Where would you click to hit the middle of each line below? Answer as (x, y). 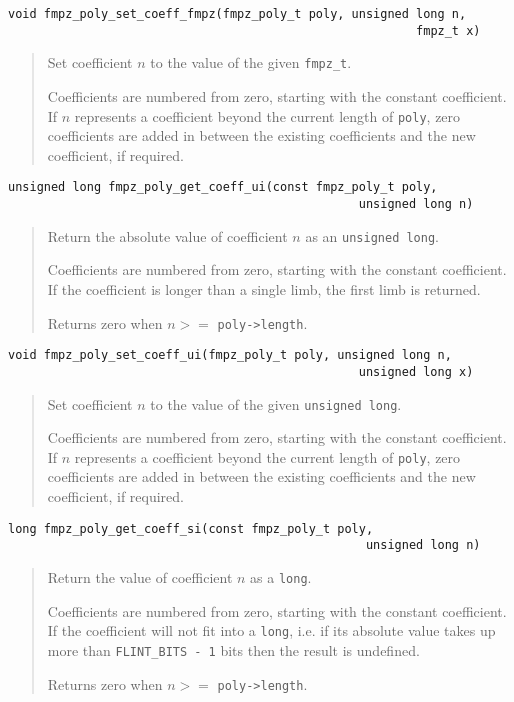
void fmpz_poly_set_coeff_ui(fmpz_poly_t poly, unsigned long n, (230, 355)
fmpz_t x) (448, 30)
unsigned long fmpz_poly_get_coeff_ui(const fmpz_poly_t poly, (223, 187)
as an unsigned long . (372, 235)
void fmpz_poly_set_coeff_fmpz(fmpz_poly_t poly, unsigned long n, (237, 14)
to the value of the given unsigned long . (276, 403)
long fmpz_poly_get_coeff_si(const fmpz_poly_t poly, (191, 528)
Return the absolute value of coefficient (167, 235)
